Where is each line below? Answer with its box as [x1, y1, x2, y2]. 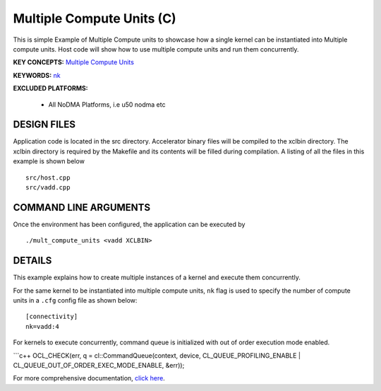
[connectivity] [25, 313, 78, 321]
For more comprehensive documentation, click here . [13, 374, 165, 383]
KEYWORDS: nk [13, 71, 61, 79]
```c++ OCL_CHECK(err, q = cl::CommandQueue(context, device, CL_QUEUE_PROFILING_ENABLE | [13, 351, 301, 360]
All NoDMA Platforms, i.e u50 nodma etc [48, 100, 166, 109]
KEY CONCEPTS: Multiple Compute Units [13, 58, 134, 66]
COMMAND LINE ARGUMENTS [13, 202, 151, 214]
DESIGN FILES [13, 119, 75, 131]
